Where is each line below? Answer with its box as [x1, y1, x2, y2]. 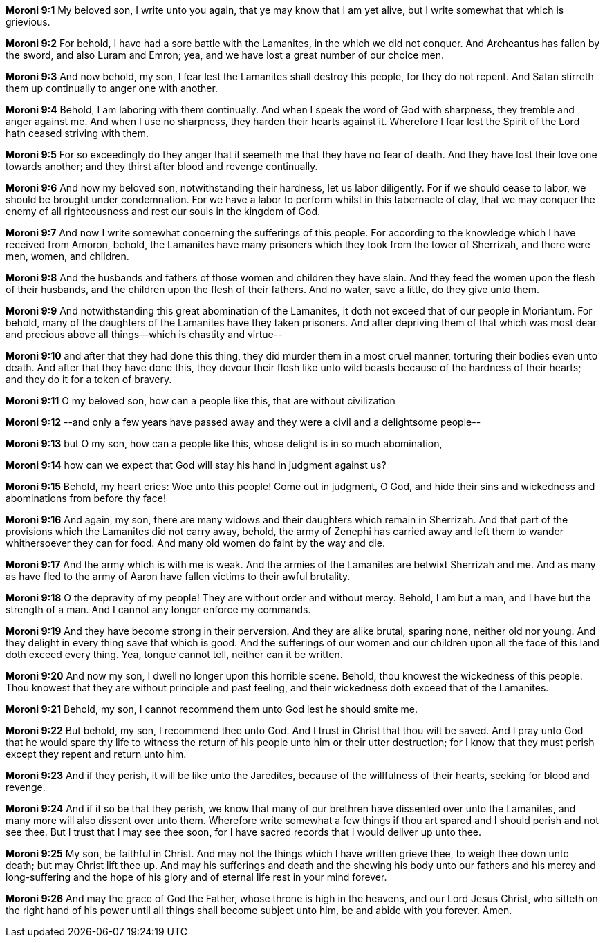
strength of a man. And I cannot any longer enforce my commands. [6, 604, 311, 615]
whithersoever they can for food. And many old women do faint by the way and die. [6, 537, 385, 549]
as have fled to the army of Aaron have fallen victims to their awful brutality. [6, 570, 351, 582]
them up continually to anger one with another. [6, 82, 218, 94]
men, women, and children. [6, 250, 129, 262]
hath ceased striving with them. [6, 127, 149, 139]
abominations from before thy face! [6, 492, 166, 504]
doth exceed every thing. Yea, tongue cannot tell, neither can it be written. [6, 648, 343, 660]
